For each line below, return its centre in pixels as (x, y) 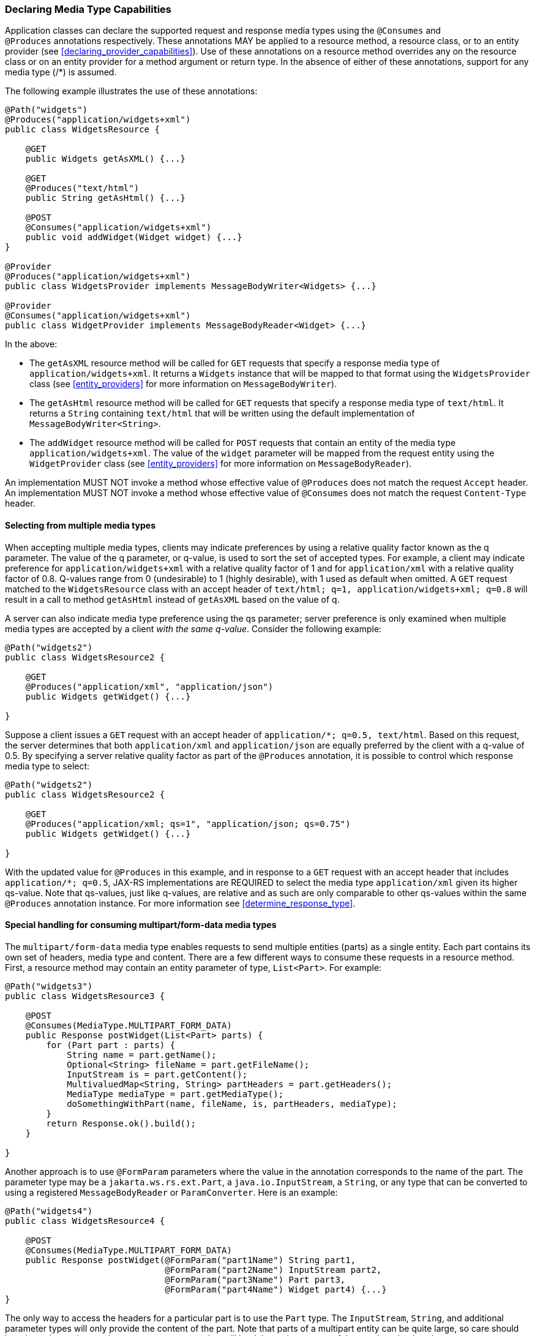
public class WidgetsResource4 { (85, 1221)
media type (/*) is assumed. (61, 72)
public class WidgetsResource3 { (85, 996)
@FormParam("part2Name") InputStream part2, (273, 1270)
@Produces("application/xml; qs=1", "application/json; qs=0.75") (188, 824)
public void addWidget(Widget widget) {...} (134, 237)
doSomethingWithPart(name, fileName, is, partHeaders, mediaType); (232, 1104)
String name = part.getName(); (142, 1055)
